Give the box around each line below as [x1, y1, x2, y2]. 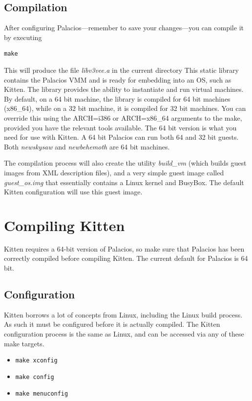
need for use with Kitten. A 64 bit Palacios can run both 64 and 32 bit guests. [4, 132, 239, 142]
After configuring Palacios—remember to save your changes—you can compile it [4, 22, 244, 33]
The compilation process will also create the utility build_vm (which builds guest [4, 158, 247, 168]
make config [15, 373, 54, 380]
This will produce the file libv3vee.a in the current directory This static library [4, 64, 239, 75]
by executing [4, 32, 42, 42]
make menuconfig [15, 390, 68, 397]
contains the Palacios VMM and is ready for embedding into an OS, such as [4, 74, 231, 84]
